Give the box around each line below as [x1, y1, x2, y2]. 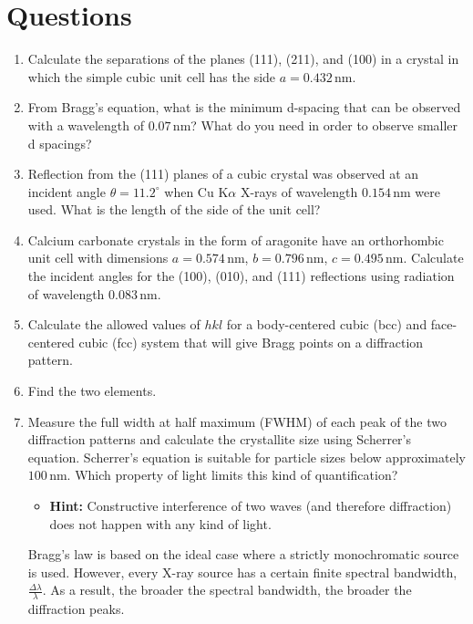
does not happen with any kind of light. [49, 514, 272, 533]
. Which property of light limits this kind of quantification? [67, 465, 398, 484]
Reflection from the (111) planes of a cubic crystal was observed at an [27, 164, 419, 183]
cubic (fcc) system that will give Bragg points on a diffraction [78, 332, 424, 351]
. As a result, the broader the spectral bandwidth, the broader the [42, 580, 412, 599]
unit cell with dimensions [27, 248, 169, 267]
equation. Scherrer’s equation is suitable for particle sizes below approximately [27, 447, 466, 466]
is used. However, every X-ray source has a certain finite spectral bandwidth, [27, 562, 458, 581]
